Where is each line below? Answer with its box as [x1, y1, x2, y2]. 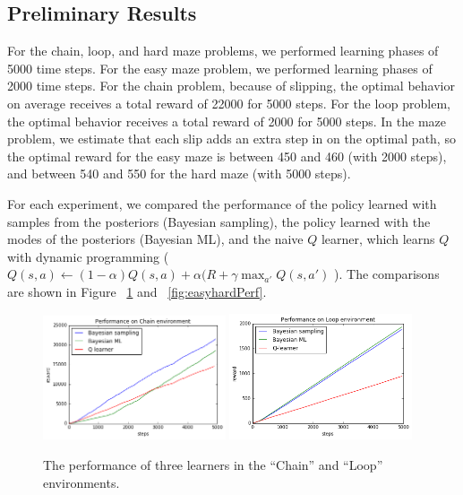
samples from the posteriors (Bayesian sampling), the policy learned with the [7, 212, 431, 230]
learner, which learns [321, 230, 435, 248]
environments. [43, 473, 120, 491]
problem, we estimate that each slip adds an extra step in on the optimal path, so [7, 129, 456, 148]
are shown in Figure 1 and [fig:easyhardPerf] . [7, 282, 267, 300]
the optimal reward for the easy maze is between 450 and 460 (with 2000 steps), [7, 146, 447, 165]
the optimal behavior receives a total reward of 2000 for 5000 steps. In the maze [7, 111, 446, 130]
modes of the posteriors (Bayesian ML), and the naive [7, 230, 304, 248]
